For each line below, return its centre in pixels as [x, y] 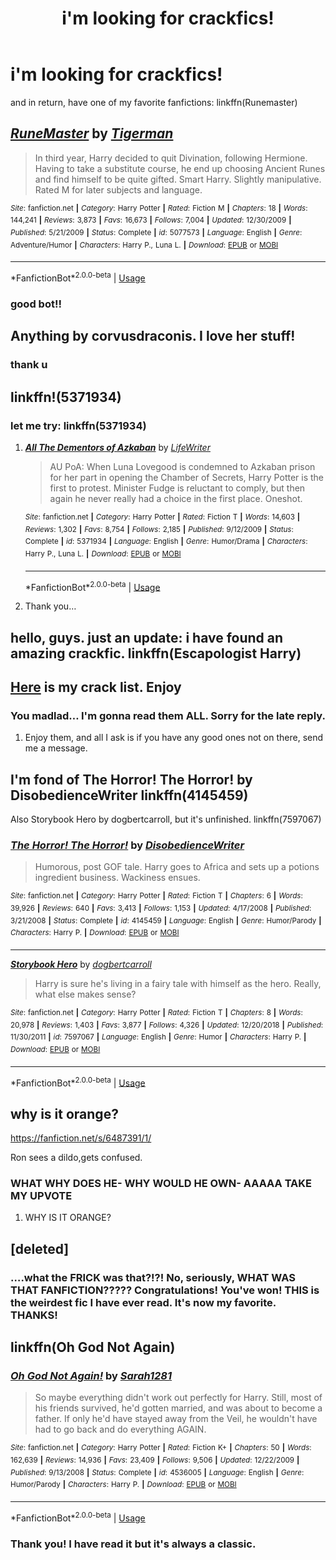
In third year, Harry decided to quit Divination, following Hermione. [171, 158]
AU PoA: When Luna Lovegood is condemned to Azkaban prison [182, 466]
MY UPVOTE [41, 1196]
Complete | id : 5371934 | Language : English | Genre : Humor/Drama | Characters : [166, 542]
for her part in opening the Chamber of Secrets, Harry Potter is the [187, 477]
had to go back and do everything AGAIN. [120, 1429]
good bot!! [36, 304]
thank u [29, 365]
